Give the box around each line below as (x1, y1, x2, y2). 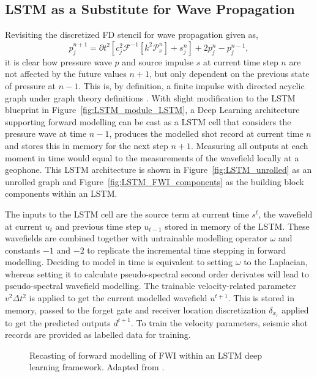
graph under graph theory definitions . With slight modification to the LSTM (5, 91, 296, 104)
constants (5, 243, 40, 256)
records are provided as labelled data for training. (5, 328, 191, 341)
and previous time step (55, 219, 141, 232)
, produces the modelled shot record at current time (109, 127, 304, 140)
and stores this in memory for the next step (5, 139, 168, 152)
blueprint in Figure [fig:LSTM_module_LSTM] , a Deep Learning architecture (5, 103, 300, 116)
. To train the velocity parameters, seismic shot (131, 316, 308, 329)
